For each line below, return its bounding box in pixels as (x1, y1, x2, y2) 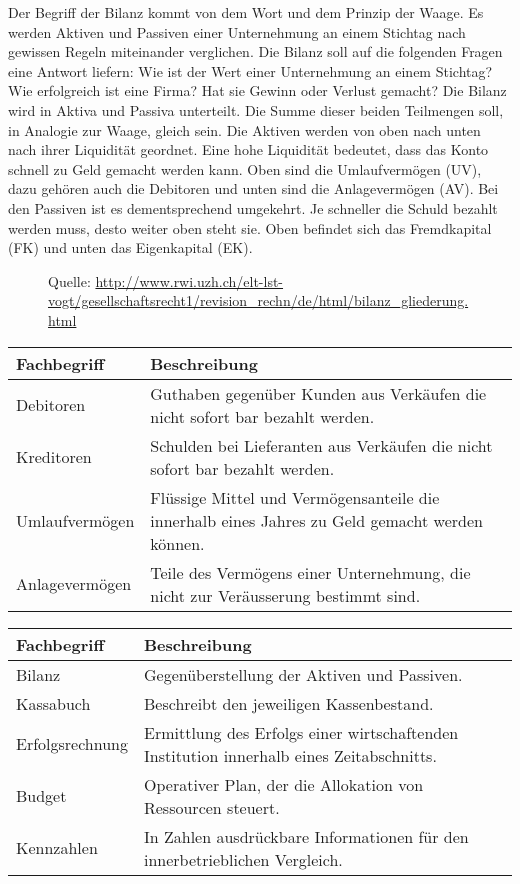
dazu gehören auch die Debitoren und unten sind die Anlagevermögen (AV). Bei (8, 178, 499, 199)
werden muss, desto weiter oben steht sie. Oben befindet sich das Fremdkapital (8, 217, 492, 238)
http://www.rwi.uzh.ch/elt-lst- (95, 270, 284, 291)
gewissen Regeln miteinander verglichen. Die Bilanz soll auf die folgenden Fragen (8, 41, 503, 62)
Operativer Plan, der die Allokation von (143, 772, 424, 796)
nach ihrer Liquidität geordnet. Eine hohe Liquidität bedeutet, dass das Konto (8, 139, 489, 160)
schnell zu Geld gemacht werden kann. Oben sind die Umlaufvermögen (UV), (8, 158, 482, 179)
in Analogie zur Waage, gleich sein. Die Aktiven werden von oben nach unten (8, 119, 481, 140)
